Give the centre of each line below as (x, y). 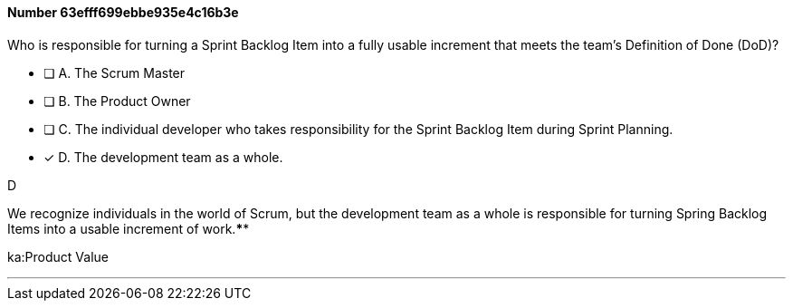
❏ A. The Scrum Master (115, 72)
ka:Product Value (58, 256)
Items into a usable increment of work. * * (129, 228)
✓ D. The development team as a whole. (163, 157)
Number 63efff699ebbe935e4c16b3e (123, 12)
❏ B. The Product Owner (117, 101)
